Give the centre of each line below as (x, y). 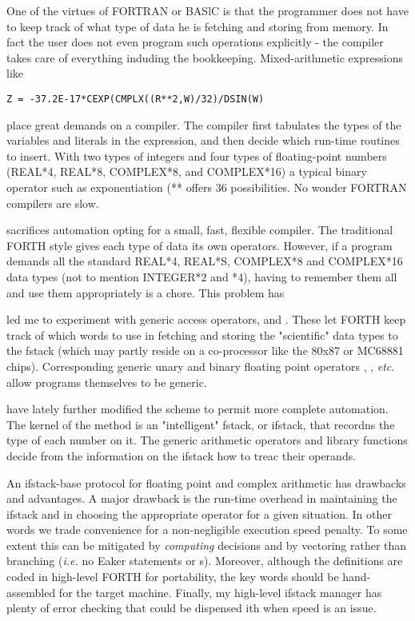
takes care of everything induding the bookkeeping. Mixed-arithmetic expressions (205, 57)
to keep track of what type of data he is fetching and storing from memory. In (198, 26)
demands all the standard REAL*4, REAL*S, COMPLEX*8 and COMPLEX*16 (205, 261)
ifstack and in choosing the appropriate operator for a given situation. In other (199, 514)
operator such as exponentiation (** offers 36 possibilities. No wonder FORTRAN (207, 187)
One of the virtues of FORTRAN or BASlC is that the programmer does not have (207, 10)
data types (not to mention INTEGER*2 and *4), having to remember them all (202, 276)
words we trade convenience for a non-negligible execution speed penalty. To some (207, 529)
